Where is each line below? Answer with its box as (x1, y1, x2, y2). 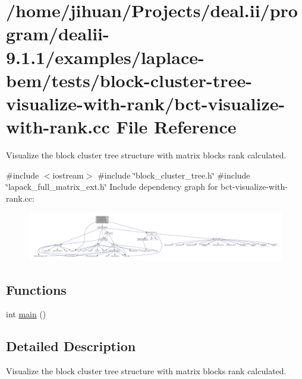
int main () (6, 308, 46, 320)
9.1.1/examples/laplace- (6, 44, 205, 69)
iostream (52, 168, 84, 181)
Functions (6, 280, 67, 298)
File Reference (116, 114, 237, 139)
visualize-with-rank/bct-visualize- (6, 91, 285, 115)
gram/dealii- (6, 21, 109, 46)
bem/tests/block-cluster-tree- (6, 68, 252, 92)
